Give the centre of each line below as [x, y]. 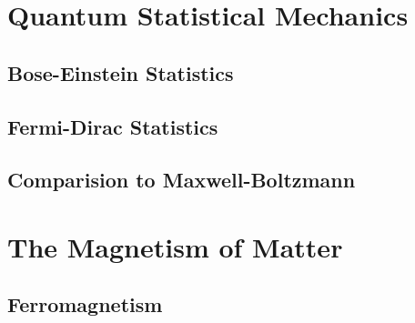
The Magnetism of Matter [175, 246]
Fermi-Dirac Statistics [113, 126]
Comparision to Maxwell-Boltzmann [182, 180]
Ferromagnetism [85, 304]
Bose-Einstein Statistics [121, 72]
